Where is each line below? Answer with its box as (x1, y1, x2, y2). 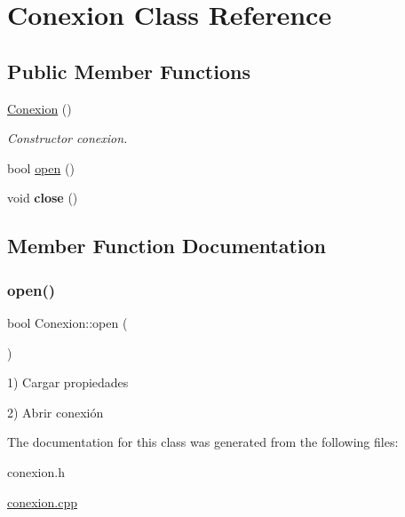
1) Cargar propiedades (7, 373, 129, 392)
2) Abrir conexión (7, 402, 104, 421)
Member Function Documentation (7, 232, 327, 259)
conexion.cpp (7, 492, 77, 511)
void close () (7, 188, 78, 207)
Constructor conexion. (7, 129, 128, 147)
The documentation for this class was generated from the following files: (7, 433, 399, 451)
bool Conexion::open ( (7, 313, 128, 331)
